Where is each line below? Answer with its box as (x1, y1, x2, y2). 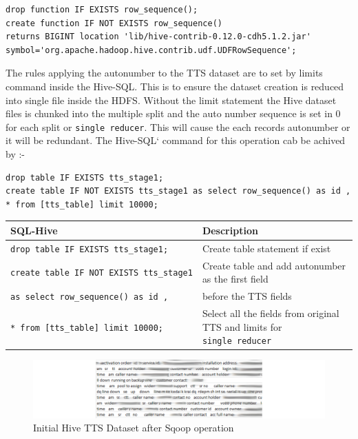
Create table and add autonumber (202, 258, 346, 272)
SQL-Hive (10, 223, 58, 237)
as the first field (202, 272, 268, 286)
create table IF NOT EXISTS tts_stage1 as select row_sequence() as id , (6, 186, 351, 196)
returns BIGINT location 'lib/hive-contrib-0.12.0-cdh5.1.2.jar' (6, 32, 311, 42)
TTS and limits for (202, 319, 282, 334)
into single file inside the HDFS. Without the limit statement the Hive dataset (6, 92, 337, 107)
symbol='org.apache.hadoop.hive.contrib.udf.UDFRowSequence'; (6, 45, 297, 55)
